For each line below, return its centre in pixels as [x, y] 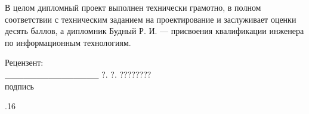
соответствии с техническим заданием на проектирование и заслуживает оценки [151, 19]
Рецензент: [24, 62]
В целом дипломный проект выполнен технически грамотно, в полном [133, 7]
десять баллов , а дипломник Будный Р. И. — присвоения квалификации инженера [154, 31]
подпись [19, 86]
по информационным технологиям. [68, 42]
